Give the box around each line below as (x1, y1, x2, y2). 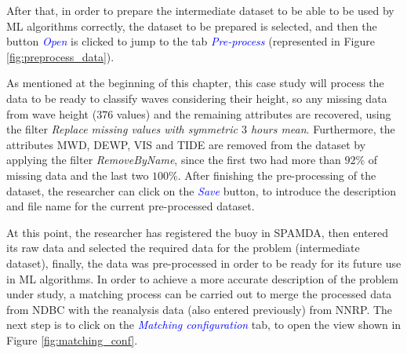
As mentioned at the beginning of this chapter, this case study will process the (6, 75, 384, 91)
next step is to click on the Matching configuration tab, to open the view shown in (6, 316, 402, 333)
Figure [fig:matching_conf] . (6, 331, 138, 348)
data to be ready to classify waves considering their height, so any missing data (6, 89, 387, 106)
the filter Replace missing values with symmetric (6, 121, 238, 137)
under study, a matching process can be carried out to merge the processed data (6, 286, 392, 302)
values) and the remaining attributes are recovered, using (116, 105, 391, 122)
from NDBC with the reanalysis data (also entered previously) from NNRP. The (6, 301, 393, 317)
